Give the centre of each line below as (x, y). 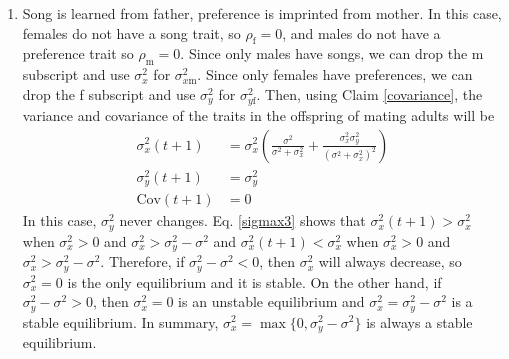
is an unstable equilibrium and (271, 301)
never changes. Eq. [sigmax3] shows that (242, 220)
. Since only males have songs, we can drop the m (332, 53)
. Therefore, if (142, 261)
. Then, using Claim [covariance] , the (369, 93)
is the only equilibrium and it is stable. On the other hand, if (254, 281)
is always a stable (419, 321)
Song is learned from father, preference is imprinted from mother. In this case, (262, 13)
